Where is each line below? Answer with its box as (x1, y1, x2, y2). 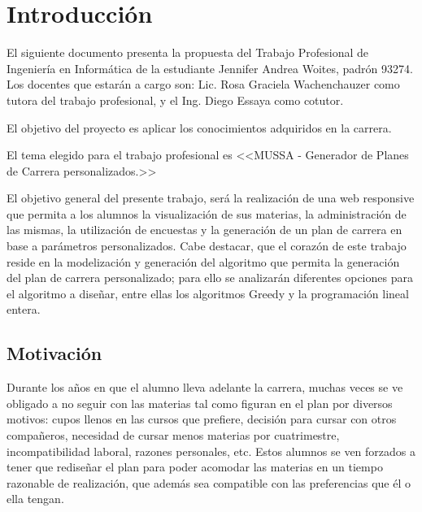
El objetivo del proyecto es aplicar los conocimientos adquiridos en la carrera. (7, 119, 392, 136)
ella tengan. (7, 490, 64, 507)
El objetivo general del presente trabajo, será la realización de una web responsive (7, 189, 415, 206)
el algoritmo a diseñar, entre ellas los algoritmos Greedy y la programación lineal (7, 284, 409, 302)
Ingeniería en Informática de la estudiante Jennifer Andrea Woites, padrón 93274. (7, 59, 413, 76)
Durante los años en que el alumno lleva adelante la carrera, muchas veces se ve (7, 379, 403, 396)
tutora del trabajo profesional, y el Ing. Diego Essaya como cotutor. (7, 91, 344, 108)
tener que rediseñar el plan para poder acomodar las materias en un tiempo (7, 458, 383, 475)
